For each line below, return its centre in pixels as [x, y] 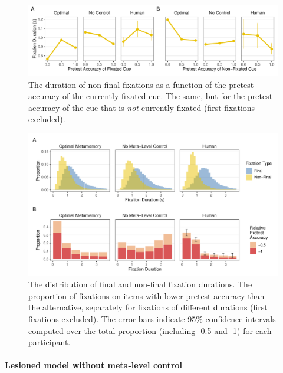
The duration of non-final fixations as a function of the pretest [141, 84]
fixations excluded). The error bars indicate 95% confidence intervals [152, 319]
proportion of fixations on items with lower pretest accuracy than [147, 295]
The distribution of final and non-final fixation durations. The [140, 284]
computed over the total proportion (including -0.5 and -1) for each [150, 330]
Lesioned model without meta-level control [93, 365]
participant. [50, 342]
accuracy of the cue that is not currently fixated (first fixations [142, 107]
